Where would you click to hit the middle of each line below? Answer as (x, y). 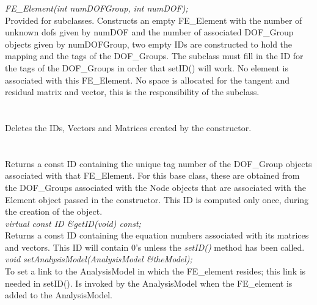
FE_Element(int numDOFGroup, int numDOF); (97, 8)
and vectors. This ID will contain (67, 247)
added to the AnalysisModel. (59, 295)
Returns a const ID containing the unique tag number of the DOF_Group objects (158, 163)
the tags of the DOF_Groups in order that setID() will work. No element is (147, 67)
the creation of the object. (54, 211)
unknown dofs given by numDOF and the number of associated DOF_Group (149, 32)
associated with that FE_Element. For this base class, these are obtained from (152, 175)
